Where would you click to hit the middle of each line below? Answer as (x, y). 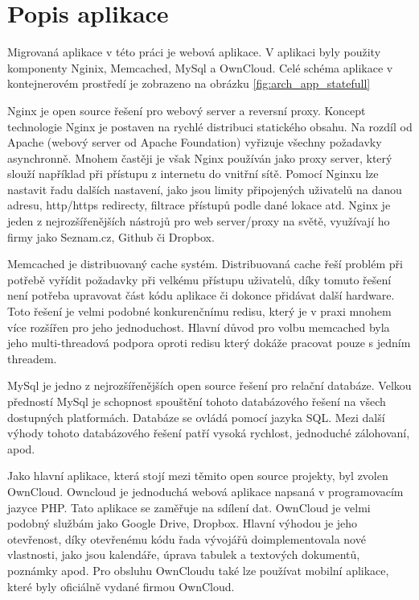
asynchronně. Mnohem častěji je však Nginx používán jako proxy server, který (200, 157)
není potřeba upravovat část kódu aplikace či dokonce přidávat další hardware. (201, 295)
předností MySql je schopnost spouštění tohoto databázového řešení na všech (197, 401)
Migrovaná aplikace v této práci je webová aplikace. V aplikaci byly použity (194, 52)
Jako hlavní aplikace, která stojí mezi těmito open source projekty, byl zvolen (198, 476)
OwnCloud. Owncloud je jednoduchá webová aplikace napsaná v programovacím (205, 491)
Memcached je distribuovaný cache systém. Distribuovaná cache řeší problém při (205, 264)
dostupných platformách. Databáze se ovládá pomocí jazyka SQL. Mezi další (196, 417)
